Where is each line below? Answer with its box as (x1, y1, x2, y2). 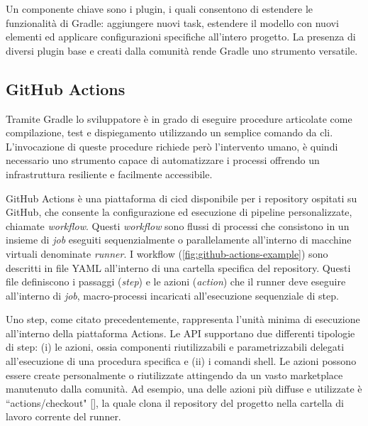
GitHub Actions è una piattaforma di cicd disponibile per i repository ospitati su (6, 190, 357, 205)
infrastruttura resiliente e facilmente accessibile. (6, 166, 213, 181)
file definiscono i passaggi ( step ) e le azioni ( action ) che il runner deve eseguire (6, 274, 346, 289)
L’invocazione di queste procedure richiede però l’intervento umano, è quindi (6, 138, 338, 153)
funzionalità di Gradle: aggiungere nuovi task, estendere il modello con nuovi (6, 15, 339, 30)
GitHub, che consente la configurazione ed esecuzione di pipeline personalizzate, (6, 204, 352, 219)
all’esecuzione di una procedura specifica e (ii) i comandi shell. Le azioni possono (6, 354, 357, 368)
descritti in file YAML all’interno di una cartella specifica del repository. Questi (6, 260, 351, 275)
